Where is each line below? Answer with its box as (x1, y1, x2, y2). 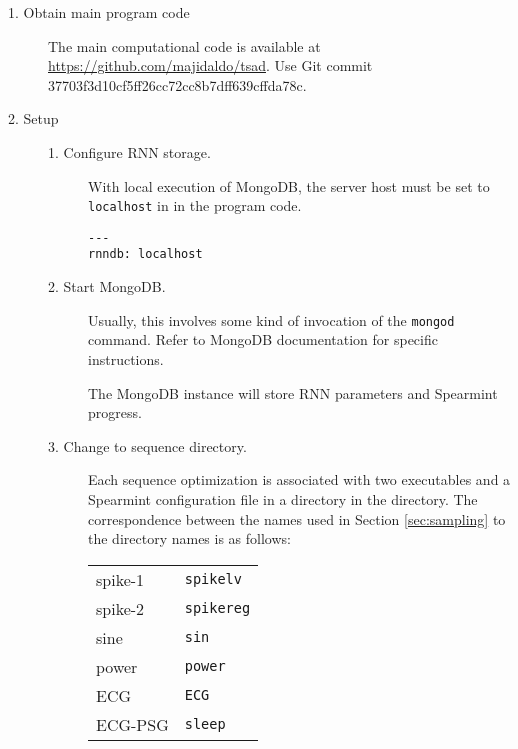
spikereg (184, 600, 251, 617)
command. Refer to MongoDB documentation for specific (88, 329, 438, 350)
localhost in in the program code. (88, 195, 302, 216)
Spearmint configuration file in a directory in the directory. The (88, 488, 478, 509)
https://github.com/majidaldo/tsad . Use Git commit (48, 55, 373, 76)
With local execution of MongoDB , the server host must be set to (88, 175, 490, 196)
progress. (88, 402, 142, 423)
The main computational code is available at (48, 35, 321, 56)
